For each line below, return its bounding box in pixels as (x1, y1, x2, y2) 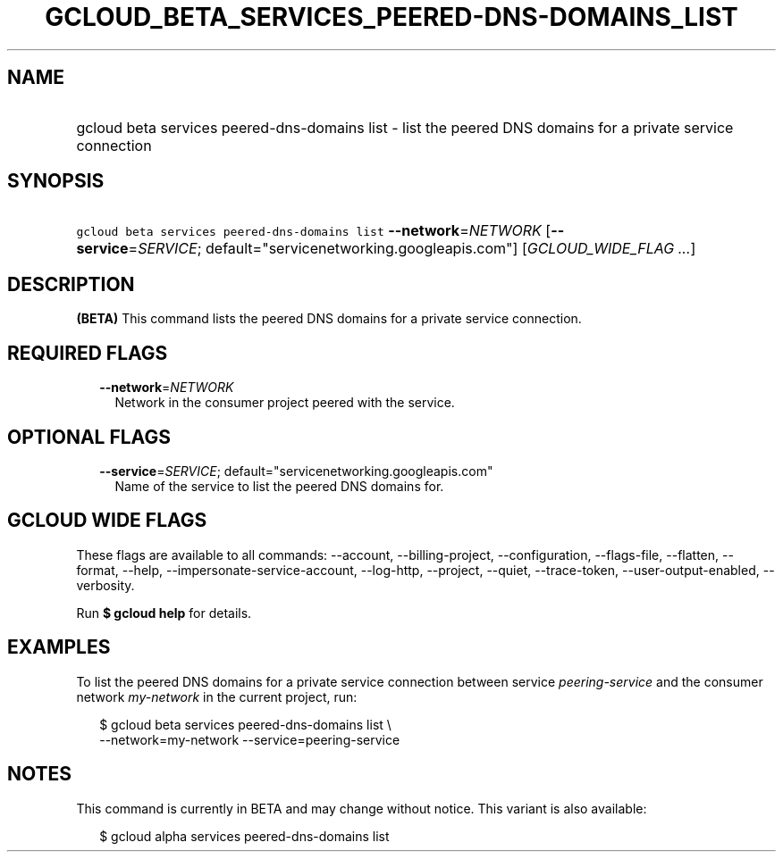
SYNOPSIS (7, 170, 105, 193)
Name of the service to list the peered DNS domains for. (114, 478, 444, 494)
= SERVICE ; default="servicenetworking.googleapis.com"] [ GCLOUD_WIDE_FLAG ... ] (128, 239, 696, 258)
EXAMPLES (7, 636, 111, 659)
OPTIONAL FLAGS (7, 425, 171, 448)
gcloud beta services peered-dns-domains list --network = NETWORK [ (76, 221, 551, 240)
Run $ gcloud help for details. (76, 605, 252, 621)
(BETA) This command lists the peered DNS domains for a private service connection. (76, 311, 582, 327)
